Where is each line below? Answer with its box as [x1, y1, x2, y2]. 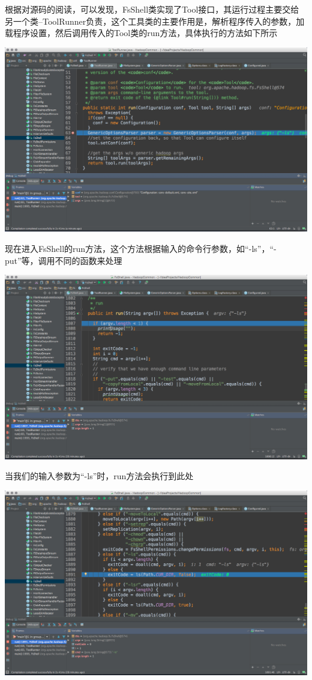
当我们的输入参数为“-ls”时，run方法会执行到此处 [5, 470, 194, 482]
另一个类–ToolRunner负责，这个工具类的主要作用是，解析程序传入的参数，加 [5, 14, 305, 27]
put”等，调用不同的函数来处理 [5, 254, 122, 266]
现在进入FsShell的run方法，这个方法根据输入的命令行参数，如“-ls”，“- [5, 242, 277, 254]
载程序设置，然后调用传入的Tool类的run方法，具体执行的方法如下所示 [5, 26, 278, 39]
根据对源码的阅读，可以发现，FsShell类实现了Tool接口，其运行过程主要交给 [5, 3, 299, 15]
